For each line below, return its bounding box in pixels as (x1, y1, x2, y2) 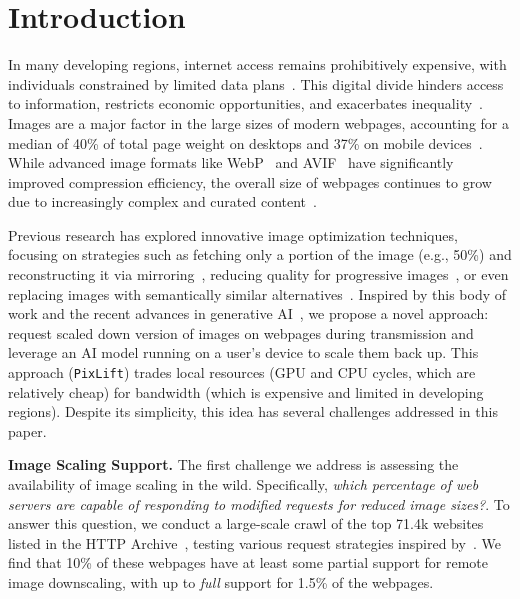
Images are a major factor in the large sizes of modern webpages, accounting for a (8, 112, 509, 133)
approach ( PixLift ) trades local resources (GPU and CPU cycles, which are (8, 362, 476, 383)
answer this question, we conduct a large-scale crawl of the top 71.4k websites (8, 513, 484, 534)
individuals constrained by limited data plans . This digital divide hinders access (8, 73, 504, 94)
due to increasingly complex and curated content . (8, 191, 317, 212)
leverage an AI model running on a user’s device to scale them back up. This (8, 342, 479, 363)
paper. (8, 420, 47, 441)
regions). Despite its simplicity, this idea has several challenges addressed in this (8, 401, 498, 422)
